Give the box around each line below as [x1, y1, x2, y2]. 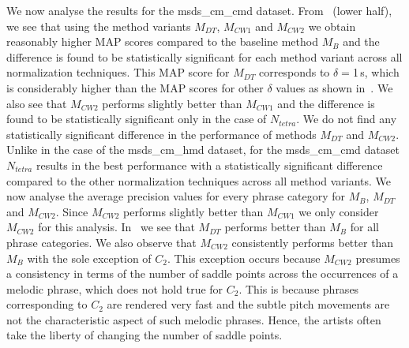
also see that [6, 95, 67, 111]
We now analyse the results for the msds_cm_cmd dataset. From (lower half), [6, 2, 392, 18]
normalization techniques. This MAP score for [6, 64, 230, 80]
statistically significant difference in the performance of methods [6, 125, 317, 142]
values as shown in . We [276, 79, 393, 95]
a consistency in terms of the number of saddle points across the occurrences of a [6, 265, 399, 282]
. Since [55, 203, 88, 219]
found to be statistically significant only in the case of [6, 110, 267, 127]
